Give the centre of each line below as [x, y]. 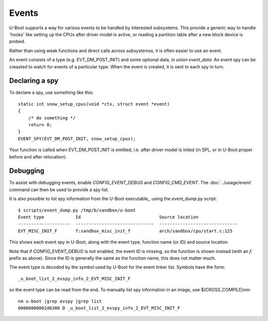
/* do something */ [52, 118]
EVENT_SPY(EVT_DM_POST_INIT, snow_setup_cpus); [77, 138]
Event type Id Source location [108, 217]
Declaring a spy [34, 81]
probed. [17, 42]
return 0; [40, 125]
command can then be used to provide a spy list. [59, 189]
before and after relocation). [38, 157]
